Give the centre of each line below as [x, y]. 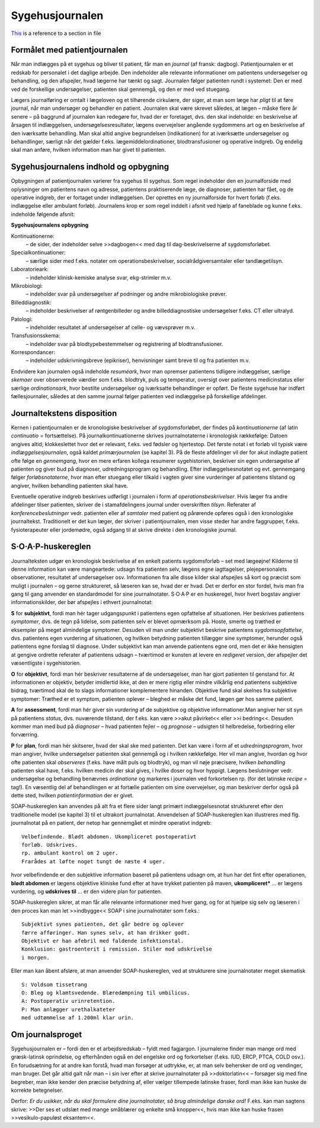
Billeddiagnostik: [31, 302]
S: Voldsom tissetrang [55, 984]
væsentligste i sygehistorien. [46, 663]
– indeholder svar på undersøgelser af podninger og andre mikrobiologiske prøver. [127, 294]
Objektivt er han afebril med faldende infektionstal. [103, 941]
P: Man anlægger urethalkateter [68, 1009]
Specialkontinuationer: [38, 253]
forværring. [25, 735]
